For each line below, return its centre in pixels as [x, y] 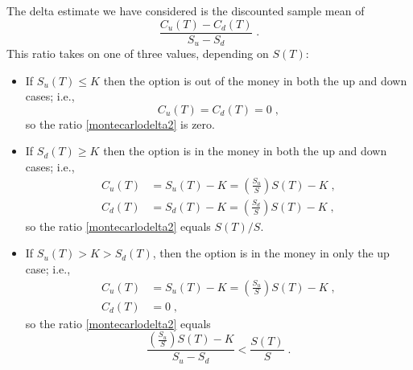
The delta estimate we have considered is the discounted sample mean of [186, 10]
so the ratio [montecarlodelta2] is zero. [120, 123]
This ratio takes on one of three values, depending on [138, 53]
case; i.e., [48, 268]
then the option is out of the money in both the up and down [255, 80]
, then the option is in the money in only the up [271, 253]
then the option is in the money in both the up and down [245, 151]
